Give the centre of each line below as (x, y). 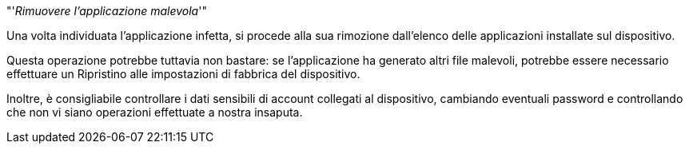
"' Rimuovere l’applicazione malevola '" (107, 11)
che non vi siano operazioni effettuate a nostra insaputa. (155, 112)
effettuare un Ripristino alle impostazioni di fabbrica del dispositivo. (183, 74)
